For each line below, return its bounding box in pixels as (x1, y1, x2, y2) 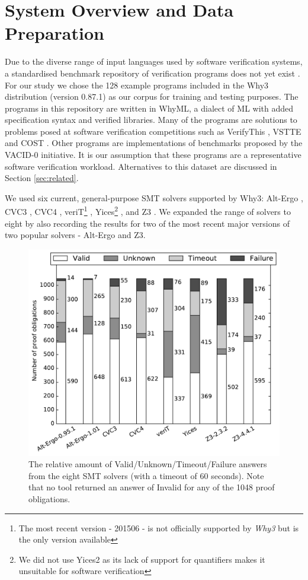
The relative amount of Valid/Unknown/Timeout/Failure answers (28, 458, 267, 470)
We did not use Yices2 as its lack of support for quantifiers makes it (18, 553, 265, 565)
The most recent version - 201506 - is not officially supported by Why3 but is (18, 521, 299, 534)
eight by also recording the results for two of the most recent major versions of (5, 217, 290, 229)
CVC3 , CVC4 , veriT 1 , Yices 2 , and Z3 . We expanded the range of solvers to (5, 204, 291, 218)
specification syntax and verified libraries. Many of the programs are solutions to (5, 113, 297, 126)
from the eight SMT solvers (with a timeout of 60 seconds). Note (28, 469, 264, 481)
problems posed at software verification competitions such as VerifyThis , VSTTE (5, 125, 301, 137)
